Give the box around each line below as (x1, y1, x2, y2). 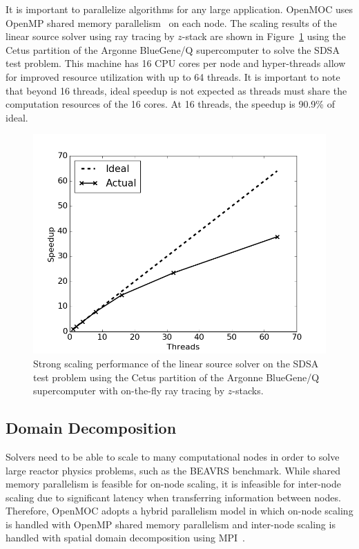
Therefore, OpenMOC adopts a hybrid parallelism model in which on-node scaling (6, 503, 353, 518)
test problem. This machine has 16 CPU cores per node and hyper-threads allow (6, 56, 346, 70)
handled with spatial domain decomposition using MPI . (6, 530, 245, 545)
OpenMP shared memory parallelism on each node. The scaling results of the (6, 15, 337, 30)
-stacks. (232, 383, 264, 398)
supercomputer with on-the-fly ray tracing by (33, 383, 225, 398)
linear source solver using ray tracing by (6, 29, 175, 44)
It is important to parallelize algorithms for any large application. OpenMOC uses (6, 2, 353, 16)
